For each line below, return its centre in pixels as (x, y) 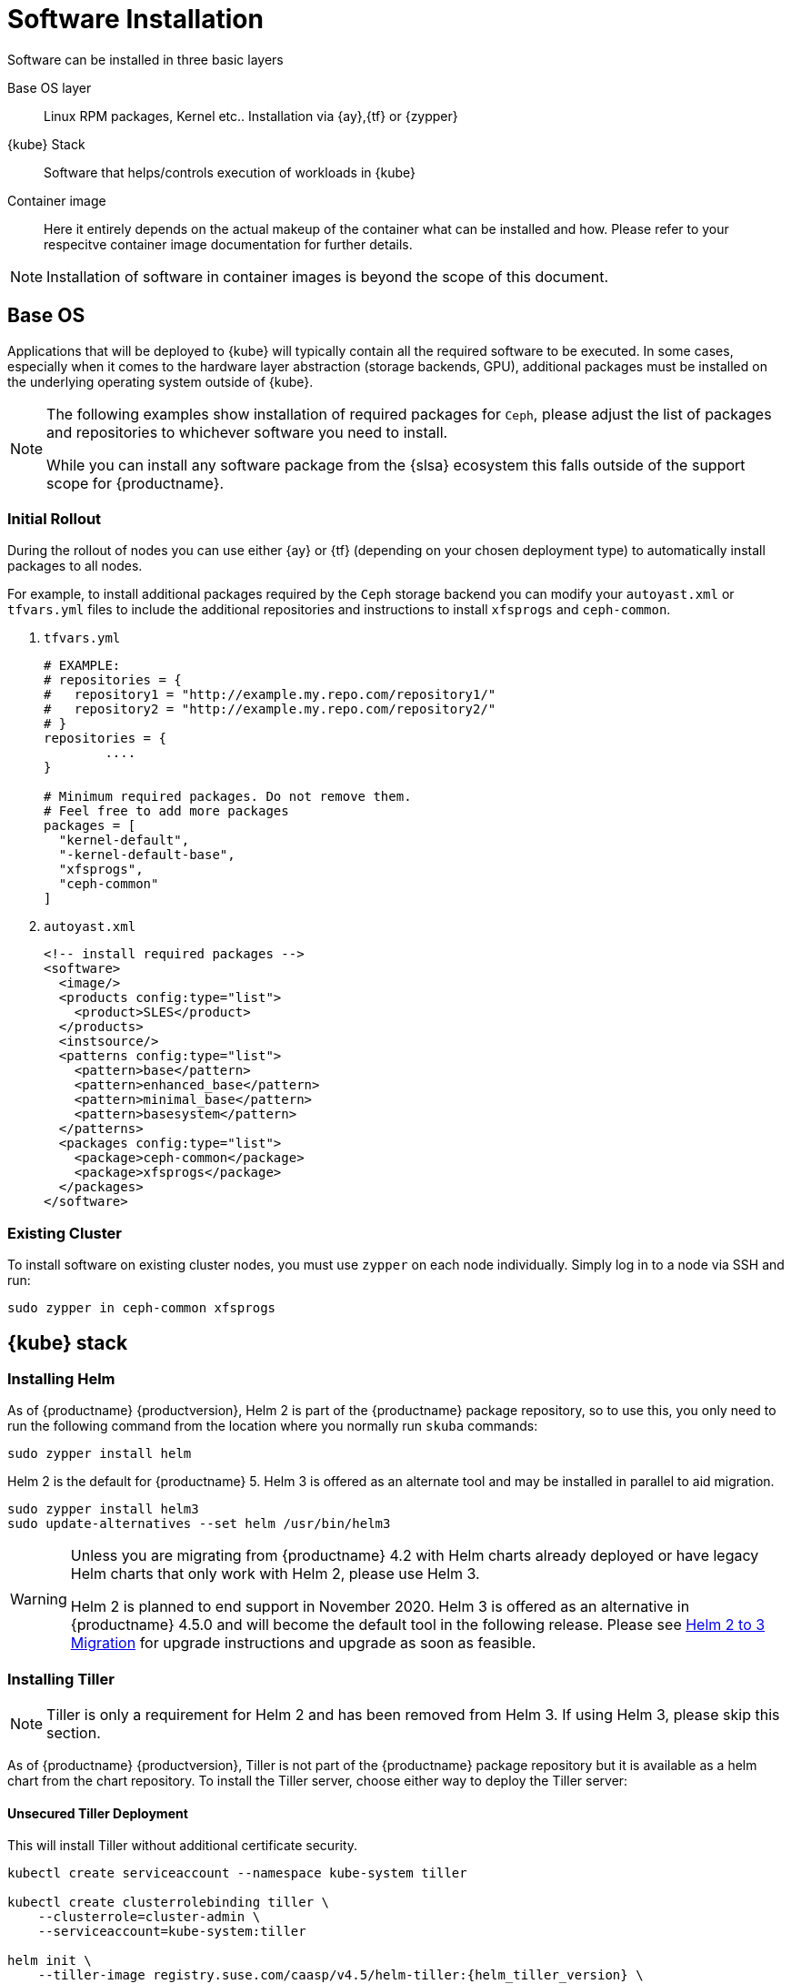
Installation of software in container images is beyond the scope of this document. (328, 276)
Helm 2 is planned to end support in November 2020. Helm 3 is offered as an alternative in (380, 1607)
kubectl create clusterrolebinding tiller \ (169, 1903)
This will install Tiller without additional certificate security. (183, 1846)
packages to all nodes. (75, 566)
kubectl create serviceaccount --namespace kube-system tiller (237, 1873)
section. (74, 1733)
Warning (39, 1599)
